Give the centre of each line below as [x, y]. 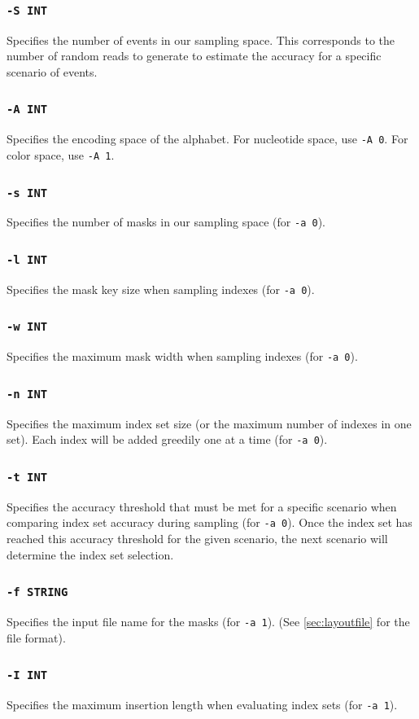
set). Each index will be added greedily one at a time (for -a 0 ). [167, 439]
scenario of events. [52, 71]
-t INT [27, 477]
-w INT [27, 327]
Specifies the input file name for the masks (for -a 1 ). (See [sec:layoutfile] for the [208, 621]
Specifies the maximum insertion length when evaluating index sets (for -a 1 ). [202, 705]
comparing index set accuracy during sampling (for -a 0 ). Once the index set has [209, 522]
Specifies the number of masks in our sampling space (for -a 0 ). [166, 222]
